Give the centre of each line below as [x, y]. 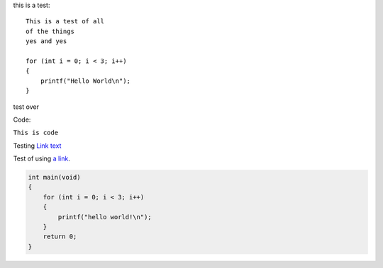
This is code [36, 133]
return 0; [60, 237]
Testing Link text [37, 146]
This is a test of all [65, 22]
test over [26, 107]
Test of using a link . [41, 158]
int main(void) [54, 177]
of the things [50, 31]
